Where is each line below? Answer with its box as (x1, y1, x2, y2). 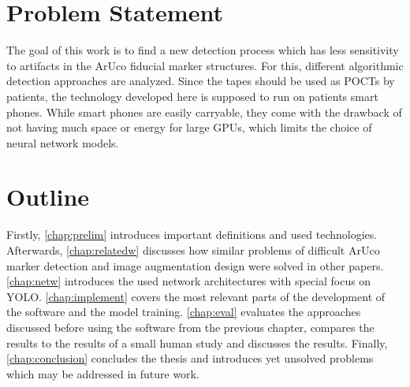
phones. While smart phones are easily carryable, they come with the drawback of (6, 103, 402, 120)
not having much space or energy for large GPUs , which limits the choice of (6, 119, 372, 136)
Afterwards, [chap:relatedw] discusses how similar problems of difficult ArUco (6, 242, 380, 258)
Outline (6, 180, 90, 213)
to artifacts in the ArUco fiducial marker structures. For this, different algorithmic (6, 57, 404, 73)
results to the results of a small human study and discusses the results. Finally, (6, 334, 388, 351)
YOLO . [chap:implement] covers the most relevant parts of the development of (6, 288, 386, 304)
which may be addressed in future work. (6, 365, 199, 381)
